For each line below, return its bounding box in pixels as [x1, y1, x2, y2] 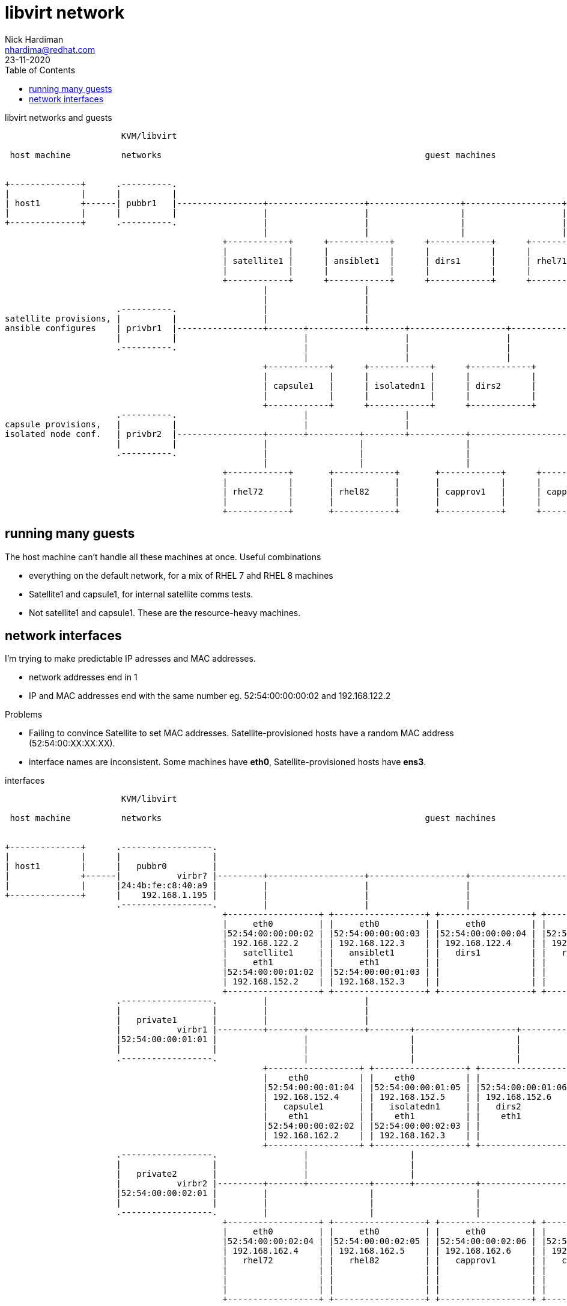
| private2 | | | [116, 1169, 415, 1179]
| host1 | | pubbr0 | [5, 861, 218, 871]
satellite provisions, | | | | [5, 313, 369, 323]
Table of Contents [5, 64, 76, 75]
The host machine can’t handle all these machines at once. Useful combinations [5, 551, 321, 562]
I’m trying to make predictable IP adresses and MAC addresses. [5, 653, 256, 664]
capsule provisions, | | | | [5, 419, 410, 429]
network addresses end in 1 [29, 672, 138, 683]
